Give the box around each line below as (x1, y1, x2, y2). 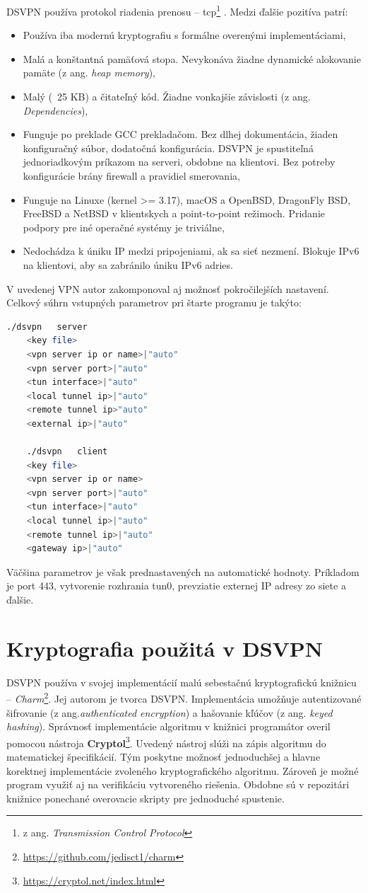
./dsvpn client (26, 446, 108, 457)
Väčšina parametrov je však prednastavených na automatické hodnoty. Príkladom (6, 564, 360, 579)
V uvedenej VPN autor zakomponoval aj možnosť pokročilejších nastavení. (6, 281, 329, 296)
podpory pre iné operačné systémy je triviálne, (23, 219, 225, 234)
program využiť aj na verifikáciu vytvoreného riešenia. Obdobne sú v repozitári (6, 777, 350, 792)
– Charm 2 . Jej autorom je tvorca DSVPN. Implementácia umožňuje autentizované (6, 689, 362, 705)
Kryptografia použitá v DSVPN (6, 633, 324, 662)
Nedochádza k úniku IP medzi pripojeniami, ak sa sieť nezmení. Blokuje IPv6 (23, 243, 360, 258)
